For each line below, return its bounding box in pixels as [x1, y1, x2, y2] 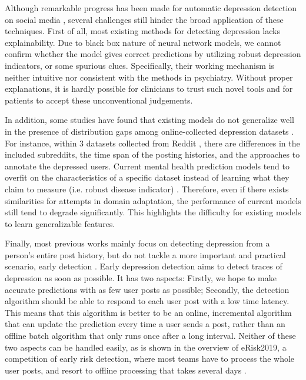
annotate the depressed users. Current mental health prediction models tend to [5, 159, 290, 172]
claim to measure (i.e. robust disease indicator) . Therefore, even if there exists [5, 182, 289, 195]
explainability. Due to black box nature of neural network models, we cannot [5, 36, 281, 48]
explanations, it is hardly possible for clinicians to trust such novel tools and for [5, 82, 293, 95]
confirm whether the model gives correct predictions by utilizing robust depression [5, 48, 301, 60]
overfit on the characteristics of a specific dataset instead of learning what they [5, 171, 290, 184]
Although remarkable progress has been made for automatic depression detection [5, 2, 297, 14]
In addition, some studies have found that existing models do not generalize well [5, 114, 294, 126]
